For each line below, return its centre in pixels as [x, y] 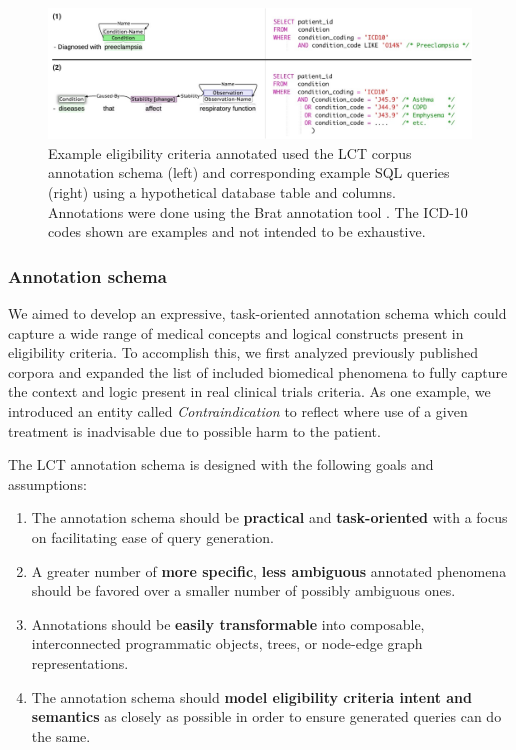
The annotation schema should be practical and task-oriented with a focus [269, 517]
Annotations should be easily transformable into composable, [228, 623]
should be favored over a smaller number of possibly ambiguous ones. [243, 590]
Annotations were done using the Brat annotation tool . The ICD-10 [258, 211]
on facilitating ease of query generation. [152, 536]
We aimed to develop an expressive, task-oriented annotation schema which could [257, 313]
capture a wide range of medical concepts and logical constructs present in [236, 332]
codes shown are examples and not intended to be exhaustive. [237, 231]
